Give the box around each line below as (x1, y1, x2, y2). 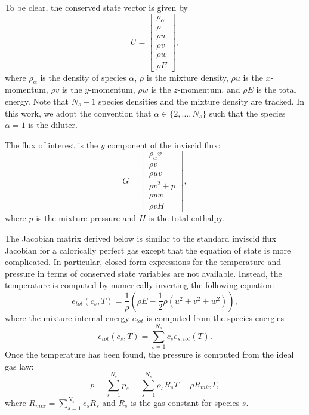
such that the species (209, 106, 286, 119)
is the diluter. (28, 118, 78, 131)
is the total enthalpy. (149, 212, 224, 224)
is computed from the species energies (146, 311, 285, 324)
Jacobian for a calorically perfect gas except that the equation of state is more (5, 243, 291, 256)
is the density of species (40, 71, 126, 83)
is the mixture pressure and (36, 212, 137, 224)
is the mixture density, (146, 71, 228, 83)
